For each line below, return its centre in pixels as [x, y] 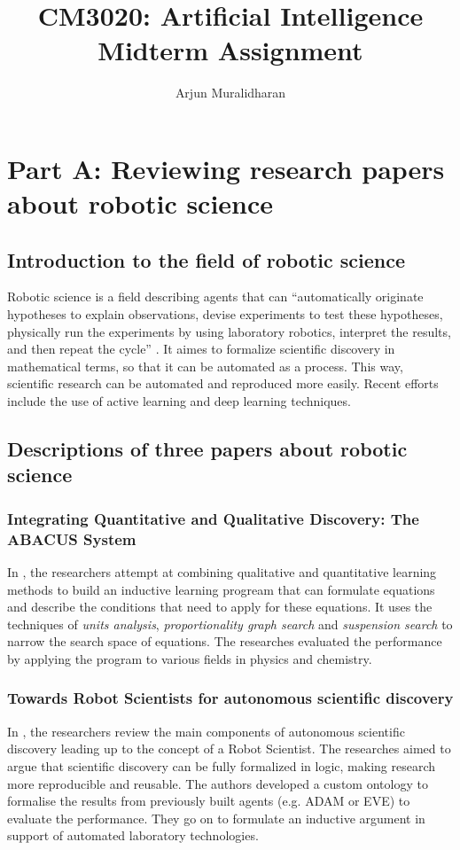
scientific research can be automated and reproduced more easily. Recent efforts [223, 383]
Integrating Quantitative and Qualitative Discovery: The [213, 518]
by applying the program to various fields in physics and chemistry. [190, 658]
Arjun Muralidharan [230, 93]
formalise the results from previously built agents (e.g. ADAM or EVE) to [209, 801]
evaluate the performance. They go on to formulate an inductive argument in [216, 818]
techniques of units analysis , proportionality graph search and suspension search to [230, 624]
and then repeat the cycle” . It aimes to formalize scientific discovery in [201, 349]
